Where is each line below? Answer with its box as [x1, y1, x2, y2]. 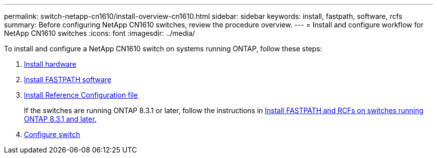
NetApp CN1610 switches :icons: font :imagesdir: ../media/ [4, 29, 195, 37]
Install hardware [24, 60, 76, 68]
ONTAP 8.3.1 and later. [24, 115, 97, 123]
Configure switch [24, 130, 80, 139]
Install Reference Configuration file [24, 91, 138, 99]
